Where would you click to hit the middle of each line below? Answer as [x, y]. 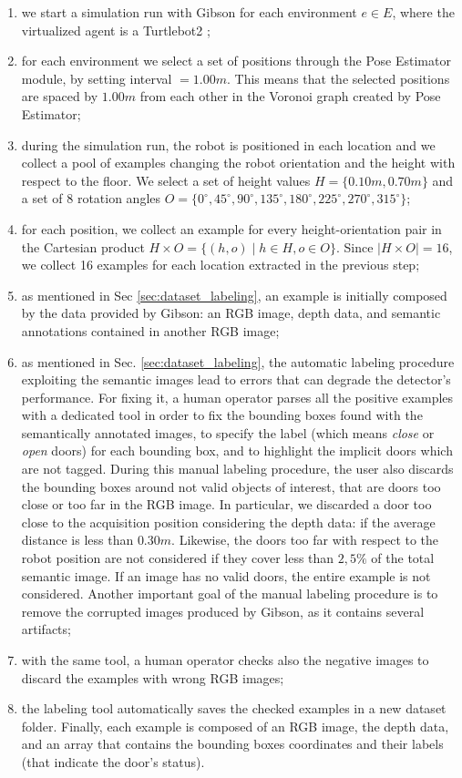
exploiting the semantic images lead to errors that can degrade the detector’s [236, 379]
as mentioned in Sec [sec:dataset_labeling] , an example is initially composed [234, 295]
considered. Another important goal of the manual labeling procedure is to [230, 594]
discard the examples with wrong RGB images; [153, 677]
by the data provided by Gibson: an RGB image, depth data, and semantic [231, 313]
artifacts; [46, 629]
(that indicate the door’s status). [113, 761]
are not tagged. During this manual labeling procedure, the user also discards [237, 469]
